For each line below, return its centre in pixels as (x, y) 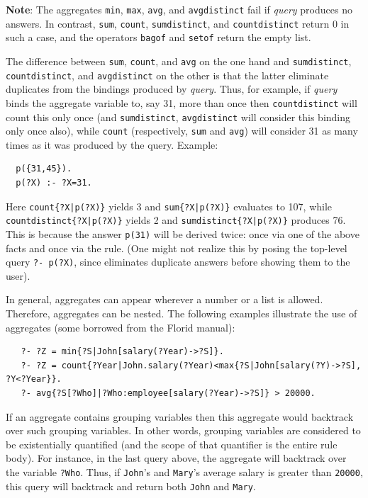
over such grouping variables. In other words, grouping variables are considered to (183, 430)
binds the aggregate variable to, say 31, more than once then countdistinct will (182, 102)
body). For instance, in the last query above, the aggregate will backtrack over (176, 458)
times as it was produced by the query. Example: (112, 144)
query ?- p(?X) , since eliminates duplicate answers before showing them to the (178, 262)
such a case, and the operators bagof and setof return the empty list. (158, 37)
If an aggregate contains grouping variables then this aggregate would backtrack (180, 416)
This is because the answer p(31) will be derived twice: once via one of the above (183, 233)
